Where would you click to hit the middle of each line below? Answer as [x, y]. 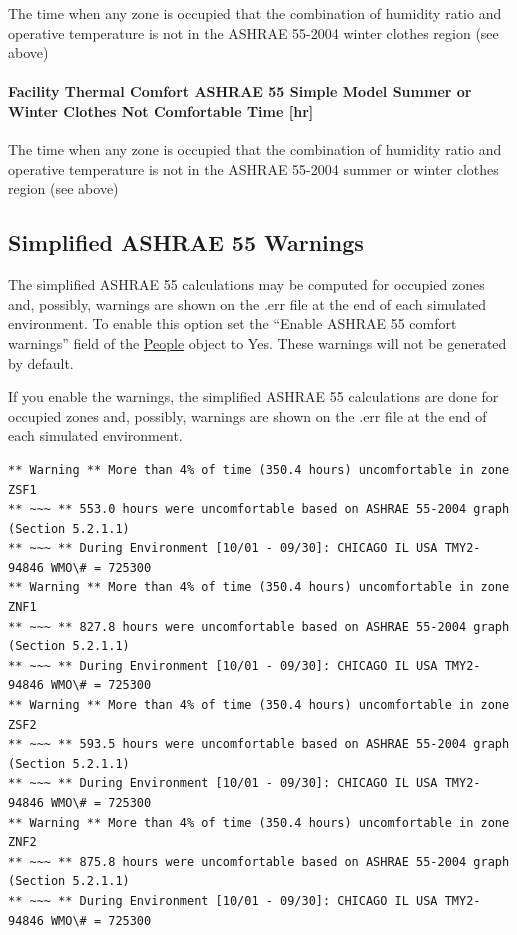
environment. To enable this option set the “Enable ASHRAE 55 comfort [232, 323]
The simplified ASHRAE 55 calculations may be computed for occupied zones [246, 284]
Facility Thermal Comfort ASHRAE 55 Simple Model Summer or [240, 91]
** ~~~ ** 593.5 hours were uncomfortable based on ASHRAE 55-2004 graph [259, 744]
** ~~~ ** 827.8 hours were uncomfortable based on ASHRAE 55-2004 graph [259, 626]
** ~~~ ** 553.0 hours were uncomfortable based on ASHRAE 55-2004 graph [259, 509]
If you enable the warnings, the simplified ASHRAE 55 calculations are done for [253, 396]
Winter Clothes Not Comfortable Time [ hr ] [161, 110]
